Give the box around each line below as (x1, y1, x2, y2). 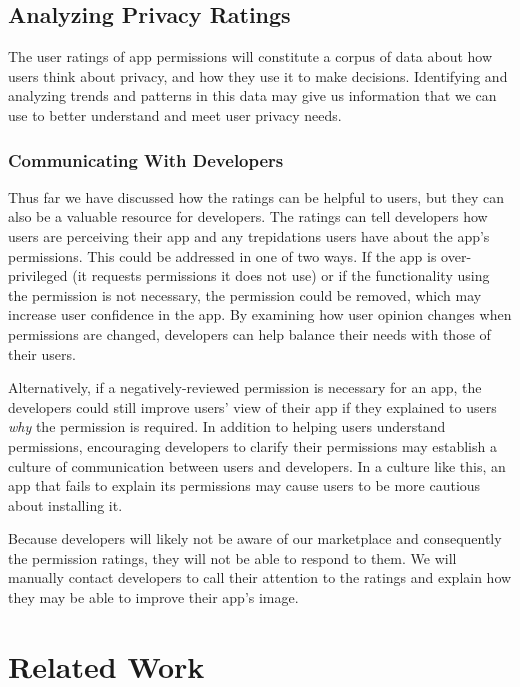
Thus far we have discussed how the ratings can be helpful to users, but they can (8, 186, 505, 207)
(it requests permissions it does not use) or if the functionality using (72, 265, 490, 286)
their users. (8, 343, 76, 364)
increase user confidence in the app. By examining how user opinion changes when (8, 304, 512, 325)
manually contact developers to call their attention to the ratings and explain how (8, 567, 512, 588)
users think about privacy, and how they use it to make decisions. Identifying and (8, 65, 508, 86)
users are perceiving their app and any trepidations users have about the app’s (8, 225, 490, 246)
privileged (8, 265, 68, 286)
